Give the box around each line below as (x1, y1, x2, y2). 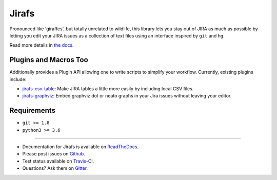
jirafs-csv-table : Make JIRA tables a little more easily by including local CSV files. (22, 86, 194, 92)
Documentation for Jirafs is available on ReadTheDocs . (22, 144, 138, 150)
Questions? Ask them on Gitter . (22, 165, 88, 171)
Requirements (9, 106, 56, 115)
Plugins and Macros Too (9, 55, 88, 64)
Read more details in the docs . (9, 42, 74, 48)
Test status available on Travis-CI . (22, 158, 94, 164)
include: (9, 76, 27, 82)
